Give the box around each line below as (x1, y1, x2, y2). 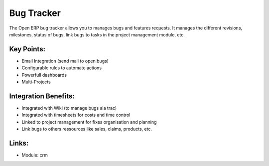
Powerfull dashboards (21, 72, 67, 78)
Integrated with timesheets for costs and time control (21, 112, 131, 118)
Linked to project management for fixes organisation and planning (21, 119, 157, 125)
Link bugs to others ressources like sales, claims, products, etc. (21, 126, 152, 132)
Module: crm (21, 152, 48, 158)
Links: (9, 139, 29, 147)
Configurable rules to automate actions (21, 65, 102, 71)
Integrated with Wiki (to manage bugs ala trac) (21, 105, 117, 111)
